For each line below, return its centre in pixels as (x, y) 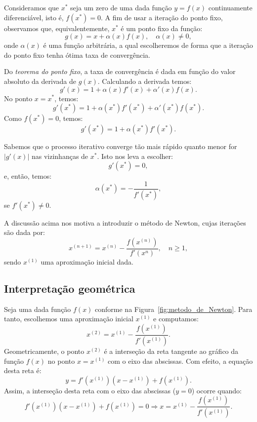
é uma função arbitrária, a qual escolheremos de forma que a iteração (148, 45)
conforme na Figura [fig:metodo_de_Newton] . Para (174, 309)
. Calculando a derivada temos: (145, 81)
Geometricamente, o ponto (44, 351)
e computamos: (176, 319)
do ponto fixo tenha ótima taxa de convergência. (77, 55)
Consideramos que (32, 7)
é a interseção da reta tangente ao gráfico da (171, 351)
